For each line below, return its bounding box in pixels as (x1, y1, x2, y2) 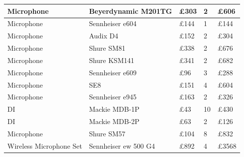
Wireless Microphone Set (7, 140, 82, 151)
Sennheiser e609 (89, 67, 137, 77)
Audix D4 (89, 31, 119, 41)
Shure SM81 (89, 43, 125, 53)
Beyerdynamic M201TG (89, 5, 172, 16)
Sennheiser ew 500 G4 (89, 140, 155, 151)
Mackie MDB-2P (89, 116, 140, 126)
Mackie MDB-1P (89, 104, 140, 114)
